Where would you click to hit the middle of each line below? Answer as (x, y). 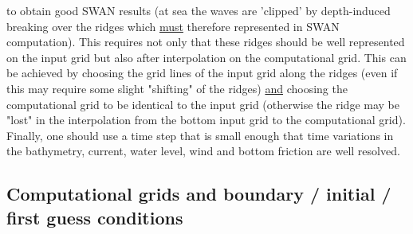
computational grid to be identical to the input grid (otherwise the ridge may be (203, 104)
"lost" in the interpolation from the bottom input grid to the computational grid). (206, 120)
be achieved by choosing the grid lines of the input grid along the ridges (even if (202, 73)
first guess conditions (95, 217)
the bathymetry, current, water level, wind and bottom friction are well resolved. (203, 151)
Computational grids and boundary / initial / (199, 194)
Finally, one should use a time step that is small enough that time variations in (200, 135)
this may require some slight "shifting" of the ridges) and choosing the (177, 88)
